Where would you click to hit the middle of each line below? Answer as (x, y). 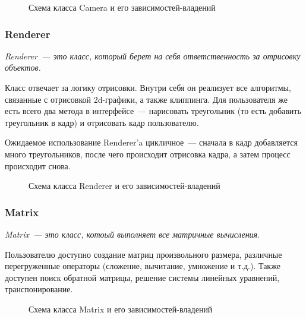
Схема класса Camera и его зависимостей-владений (122, 7)
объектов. (23, 67)
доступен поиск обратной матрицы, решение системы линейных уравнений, (142, 277)
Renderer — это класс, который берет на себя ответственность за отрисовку (153, 56)
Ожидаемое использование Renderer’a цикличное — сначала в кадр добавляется (151, 142)
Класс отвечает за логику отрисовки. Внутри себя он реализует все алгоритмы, (148, 87)
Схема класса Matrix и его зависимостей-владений (121, 309)
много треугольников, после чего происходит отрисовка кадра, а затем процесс (148, 154)
